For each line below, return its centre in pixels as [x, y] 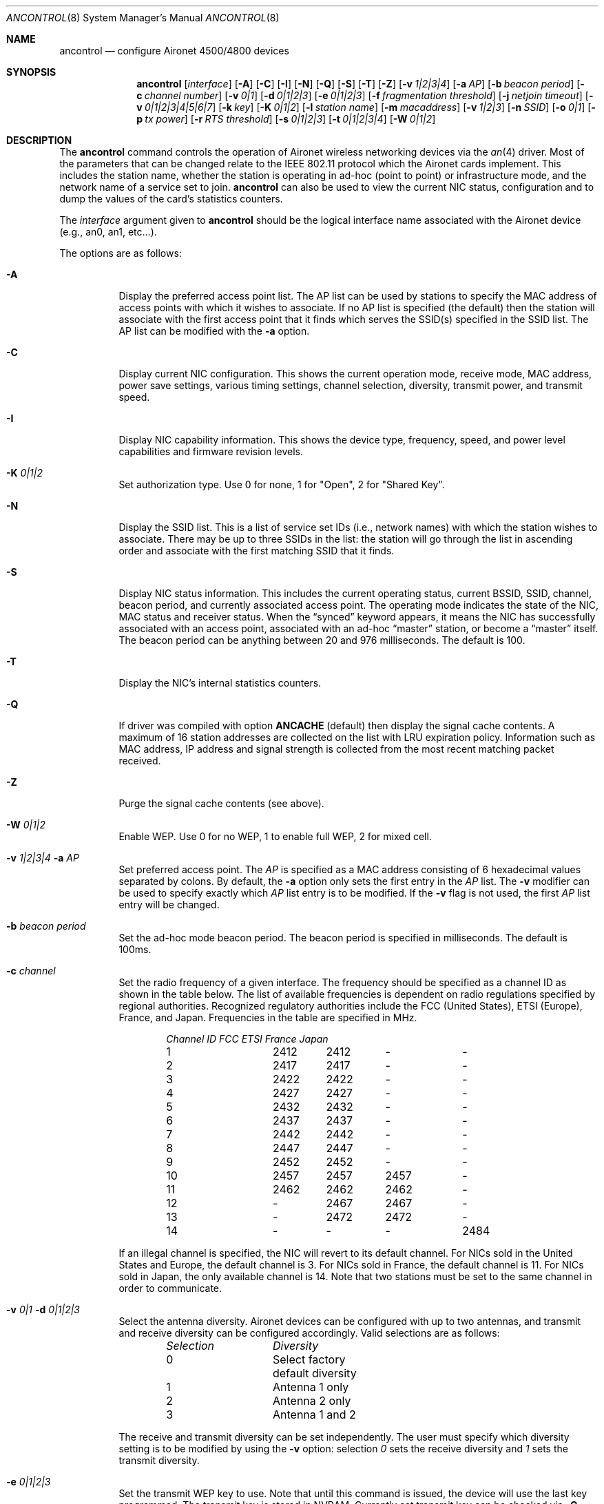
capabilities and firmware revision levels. [211, 451]
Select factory [309, 1359]
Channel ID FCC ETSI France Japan [247, 1039]
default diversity [314, 1373]
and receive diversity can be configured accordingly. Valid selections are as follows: [309, 1333]
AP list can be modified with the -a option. [214, 331]
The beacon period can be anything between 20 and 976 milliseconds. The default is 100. [322, 640]
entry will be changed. [169, 905]
